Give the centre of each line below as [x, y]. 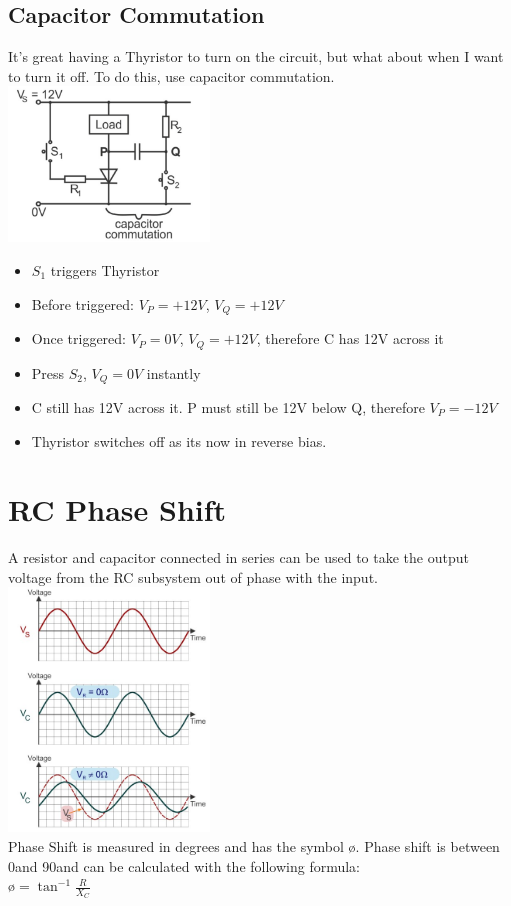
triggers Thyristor [105, 270]
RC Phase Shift [117, 509]
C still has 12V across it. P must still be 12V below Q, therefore [228, 406]
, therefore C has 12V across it [350, 338]
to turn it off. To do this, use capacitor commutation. [171, 75]
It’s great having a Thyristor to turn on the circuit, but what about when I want [256, 56]
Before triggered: [82, 303]
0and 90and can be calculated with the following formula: [184, 865]
